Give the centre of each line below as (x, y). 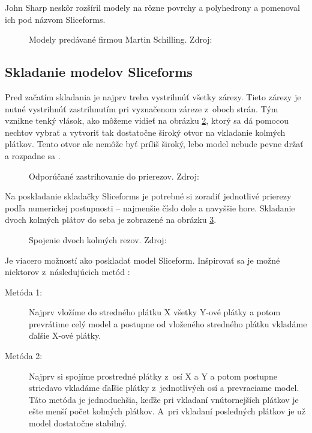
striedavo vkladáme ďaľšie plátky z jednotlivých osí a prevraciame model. (164, 388)
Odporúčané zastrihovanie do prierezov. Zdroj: (114, 176)
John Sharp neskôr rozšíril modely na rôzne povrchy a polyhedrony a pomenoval (152, 7)
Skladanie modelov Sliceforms (99, 72)
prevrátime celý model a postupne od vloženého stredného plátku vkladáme (168, 323)
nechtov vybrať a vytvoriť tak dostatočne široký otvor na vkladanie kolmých (145, 132)
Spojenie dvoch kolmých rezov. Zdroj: (98, 239)
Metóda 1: (24, 292)
